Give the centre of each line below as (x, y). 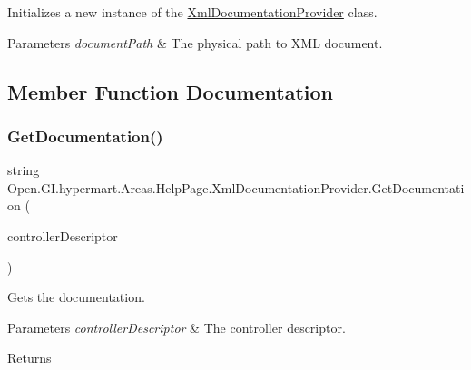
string (24, 170)
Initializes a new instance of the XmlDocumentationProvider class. (192, 12)
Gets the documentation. (76, 297)
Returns (29, 358)
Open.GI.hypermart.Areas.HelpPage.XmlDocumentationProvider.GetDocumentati (236, 187)
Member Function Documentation (171, 91)
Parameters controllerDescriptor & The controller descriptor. (177, 327)
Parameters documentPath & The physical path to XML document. (195, 42)
